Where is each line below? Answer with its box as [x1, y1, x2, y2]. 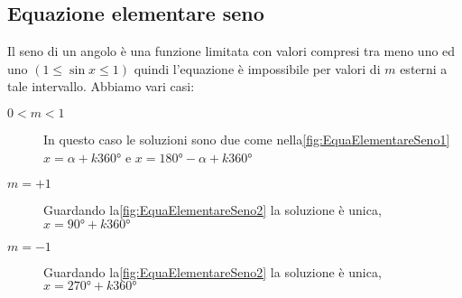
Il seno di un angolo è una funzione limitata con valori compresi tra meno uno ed [7, 42, 456, 61]
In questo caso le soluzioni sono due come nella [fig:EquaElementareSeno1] [43, 129, 450, 148]
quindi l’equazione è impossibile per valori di [134, 59, 381, 78]
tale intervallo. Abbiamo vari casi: [7, 77, 195, 96]
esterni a [400, 59, 448, 78]
